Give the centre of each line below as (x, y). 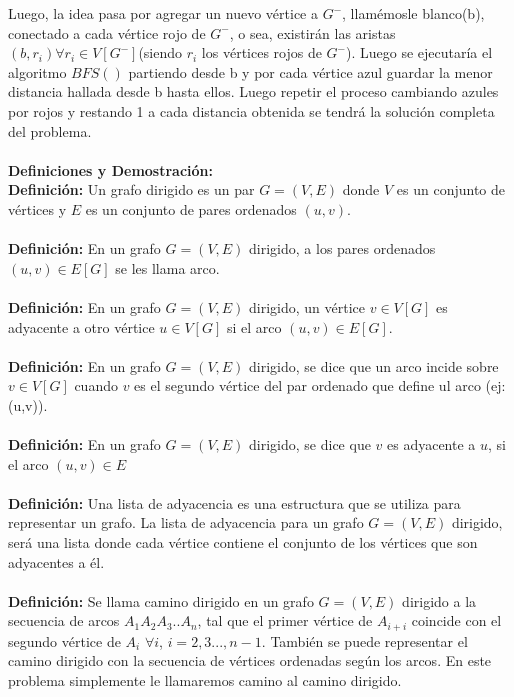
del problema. (50, 130)
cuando (96, 385)
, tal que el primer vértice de (285, 620)
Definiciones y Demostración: (111, 169)
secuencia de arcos (64, 620)
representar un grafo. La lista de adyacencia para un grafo (186, 522)
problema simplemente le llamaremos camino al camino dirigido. (205, 680)
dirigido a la (439, 600)
